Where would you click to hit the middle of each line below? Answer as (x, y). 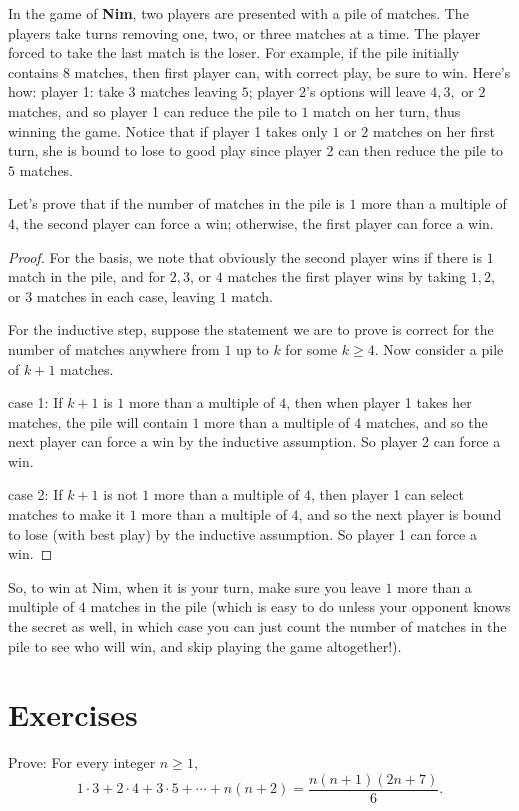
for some (311, 348)
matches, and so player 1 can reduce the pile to (152, 110)
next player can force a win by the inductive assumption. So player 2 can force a (254, 441)
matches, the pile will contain (98, 421)
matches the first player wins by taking (347, 276)
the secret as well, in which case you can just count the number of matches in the (257, 626)
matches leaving (189, 91)
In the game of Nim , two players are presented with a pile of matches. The (238, 13)
